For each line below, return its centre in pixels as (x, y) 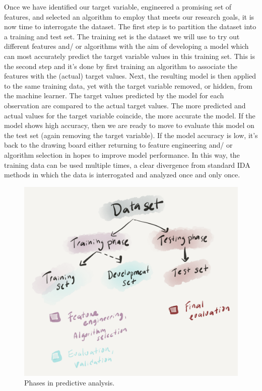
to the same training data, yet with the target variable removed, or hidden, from (128, 85)
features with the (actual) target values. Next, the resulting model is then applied (130, 76)
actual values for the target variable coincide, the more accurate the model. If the (130, 115)
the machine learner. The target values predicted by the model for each (114, 95)
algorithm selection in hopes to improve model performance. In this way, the (122, 154)
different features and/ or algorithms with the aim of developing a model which (126, 46)
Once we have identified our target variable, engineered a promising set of (118, 7)
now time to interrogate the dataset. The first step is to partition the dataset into (130, 26)
